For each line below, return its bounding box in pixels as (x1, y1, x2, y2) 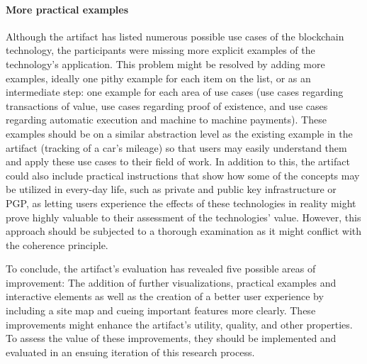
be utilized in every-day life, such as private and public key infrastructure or (6, 182, 337, 197)
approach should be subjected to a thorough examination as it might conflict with (6, 224, 362, 238)
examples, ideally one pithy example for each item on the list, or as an (6, 70, 311, 85)
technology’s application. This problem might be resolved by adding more (6, 56, 325, 71)
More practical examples (6, 1, 129, 16)
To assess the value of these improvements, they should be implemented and (6, 331, 337, 346)
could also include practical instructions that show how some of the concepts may (6, 167, 360, 182)
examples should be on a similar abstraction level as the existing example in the (6, 126, 353, 140)
